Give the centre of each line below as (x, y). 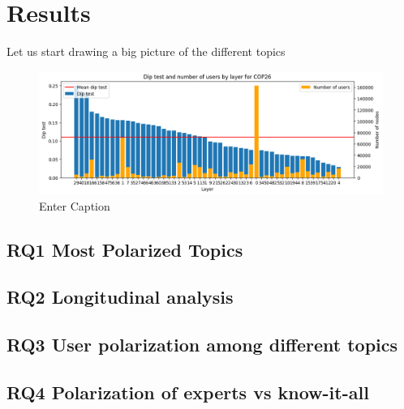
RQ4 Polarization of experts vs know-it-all (188, 392)
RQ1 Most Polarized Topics (125, 249)
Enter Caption (75, 205)
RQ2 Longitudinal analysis (120, 297)
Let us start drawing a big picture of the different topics (146, 51)
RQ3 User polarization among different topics (202, 345)
